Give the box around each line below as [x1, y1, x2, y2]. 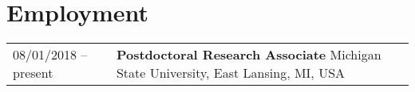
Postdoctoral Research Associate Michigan [116, 45, 381, 64]
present [13, 63, 53, 82]
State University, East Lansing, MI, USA [116, 63, 346, 82]
